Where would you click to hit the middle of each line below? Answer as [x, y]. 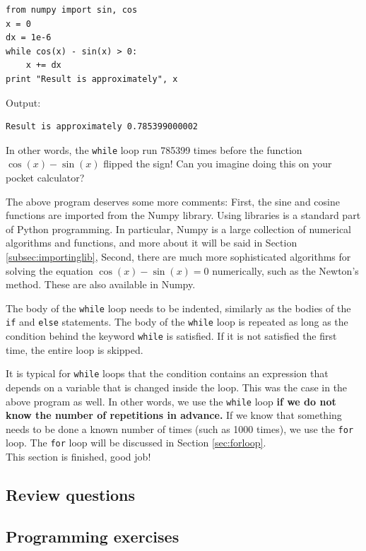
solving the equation [49, 270]
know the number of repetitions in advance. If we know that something [174, 415]
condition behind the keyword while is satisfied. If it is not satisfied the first [171, 336]
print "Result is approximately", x [92, 79]
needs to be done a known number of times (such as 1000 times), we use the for [180, 428]
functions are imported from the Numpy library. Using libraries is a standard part [183, 215]
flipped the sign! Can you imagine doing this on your [218, 164]
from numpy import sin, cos [72, 10]
